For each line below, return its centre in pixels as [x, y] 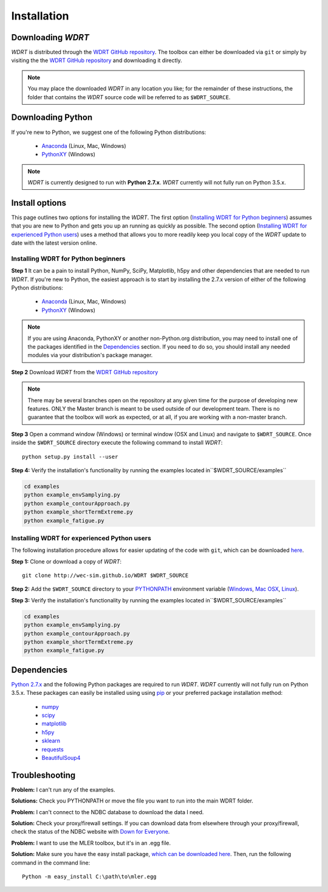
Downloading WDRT [50, 37]
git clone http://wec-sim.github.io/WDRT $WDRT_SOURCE [105, 576]
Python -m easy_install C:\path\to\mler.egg [90, 876]
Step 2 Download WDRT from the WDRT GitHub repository [84, 372]
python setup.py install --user [70, 457]
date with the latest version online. [54, 243]
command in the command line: [51, 862]
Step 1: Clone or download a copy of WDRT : [66, 561]
